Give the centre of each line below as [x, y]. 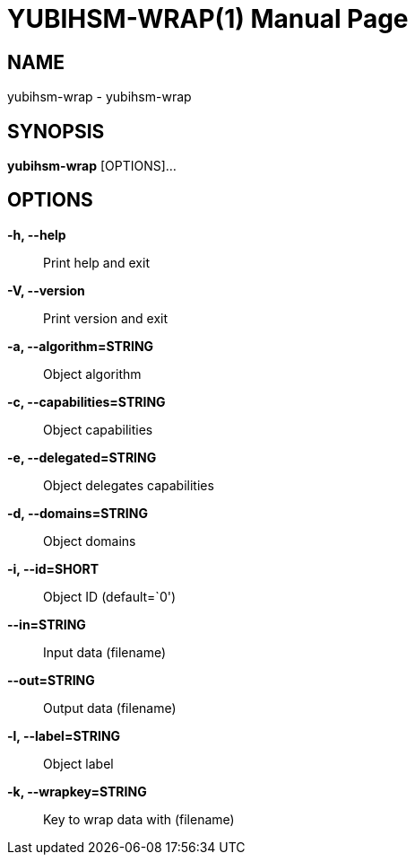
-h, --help [37, 234]
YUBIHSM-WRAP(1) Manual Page [208, 19]
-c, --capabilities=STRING [86, 401]
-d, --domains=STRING [78, 513]
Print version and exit [106, 318]
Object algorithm [92, 374]
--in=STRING [47, 624]
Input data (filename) [105, 652]
